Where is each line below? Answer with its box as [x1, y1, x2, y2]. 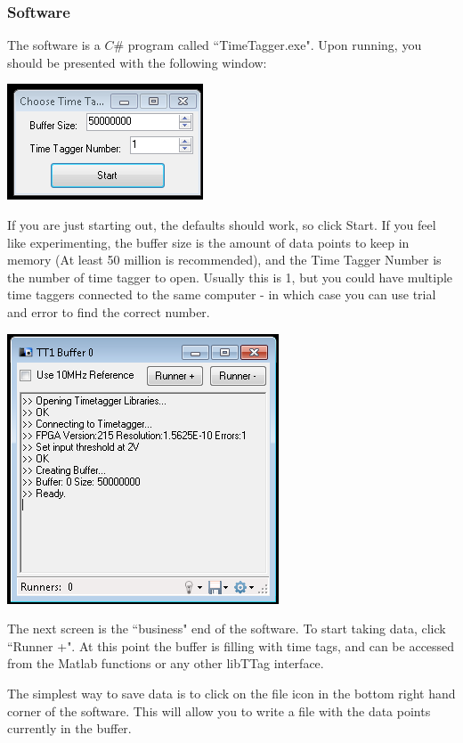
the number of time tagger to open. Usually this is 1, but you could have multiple [7, 267, 453, 286]
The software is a [7, 36, 101, 54]
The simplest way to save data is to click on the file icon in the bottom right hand [7, 683, 456, 702]
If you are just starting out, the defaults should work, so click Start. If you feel [7, 216, 436, 233]
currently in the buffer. [7, 719, 132, 738]
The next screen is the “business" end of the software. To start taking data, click [7, 619, 446, 638]
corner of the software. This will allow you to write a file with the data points [7, 701, 431, 720]
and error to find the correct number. [7, 302, 210, 321]
